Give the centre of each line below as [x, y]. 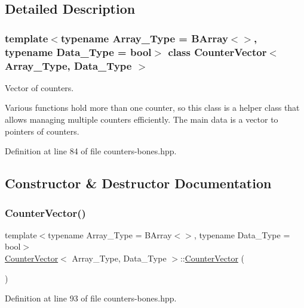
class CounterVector [217, 52]
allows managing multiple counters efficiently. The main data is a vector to [142, 119]
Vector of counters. [39, 87]
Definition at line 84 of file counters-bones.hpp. [91, 151]
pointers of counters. [42, 131]
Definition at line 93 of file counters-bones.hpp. [91, 298]
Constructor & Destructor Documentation [138, 183]
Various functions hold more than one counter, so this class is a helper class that [152, 108]
